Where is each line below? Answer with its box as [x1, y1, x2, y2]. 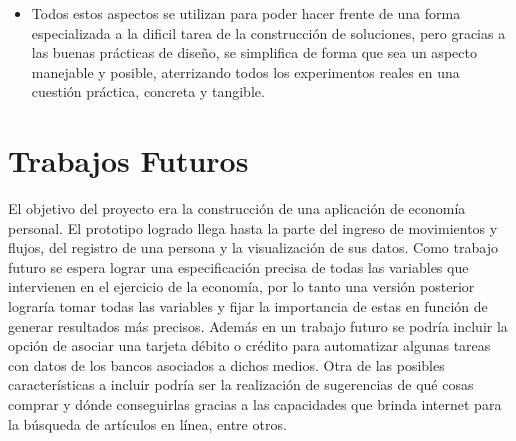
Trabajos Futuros [8, 140, 249, 181]
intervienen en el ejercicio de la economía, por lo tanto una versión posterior [8, 276, 475, 297]
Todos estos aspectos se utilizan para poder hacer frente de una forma [31, 3, 461, 23]
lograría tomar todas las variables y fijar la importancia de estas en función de [8, 296, 488, 317]
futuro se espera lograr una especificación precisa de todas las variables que [8, 256, 469, 277]
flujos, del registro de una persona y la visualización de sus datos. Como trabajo [8, 237, 498, 258]
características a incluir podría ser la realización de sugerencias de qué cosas [8, 374, 474, 395]
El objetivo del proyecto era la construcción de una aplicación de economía [8, 198, 466, 219]
